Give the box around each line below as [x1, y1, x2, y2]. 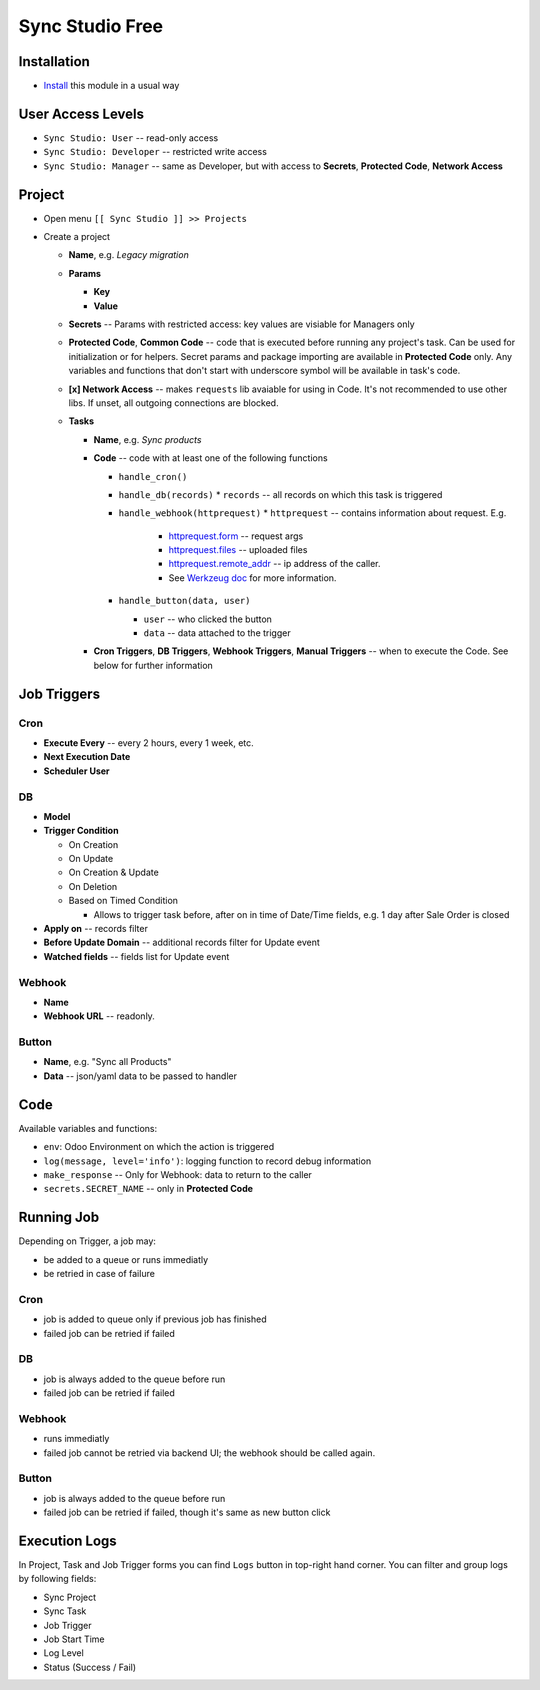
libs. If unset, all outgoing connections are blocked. [68, 396, 279, 409]
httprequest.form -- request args [168, 530, 304, 542]
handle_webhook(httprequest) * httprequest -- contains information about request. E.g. [118, 507, 507, 519]
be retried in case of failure [43, 1268, 155, 1280]
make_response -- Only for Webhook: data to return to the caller [43, 1168, 312, 1180]
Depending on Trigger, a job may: [18, 1235, 157, 1247]
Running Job [18, 1209, 100, 1226]
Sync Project [43, 1591, 97, 1603]
